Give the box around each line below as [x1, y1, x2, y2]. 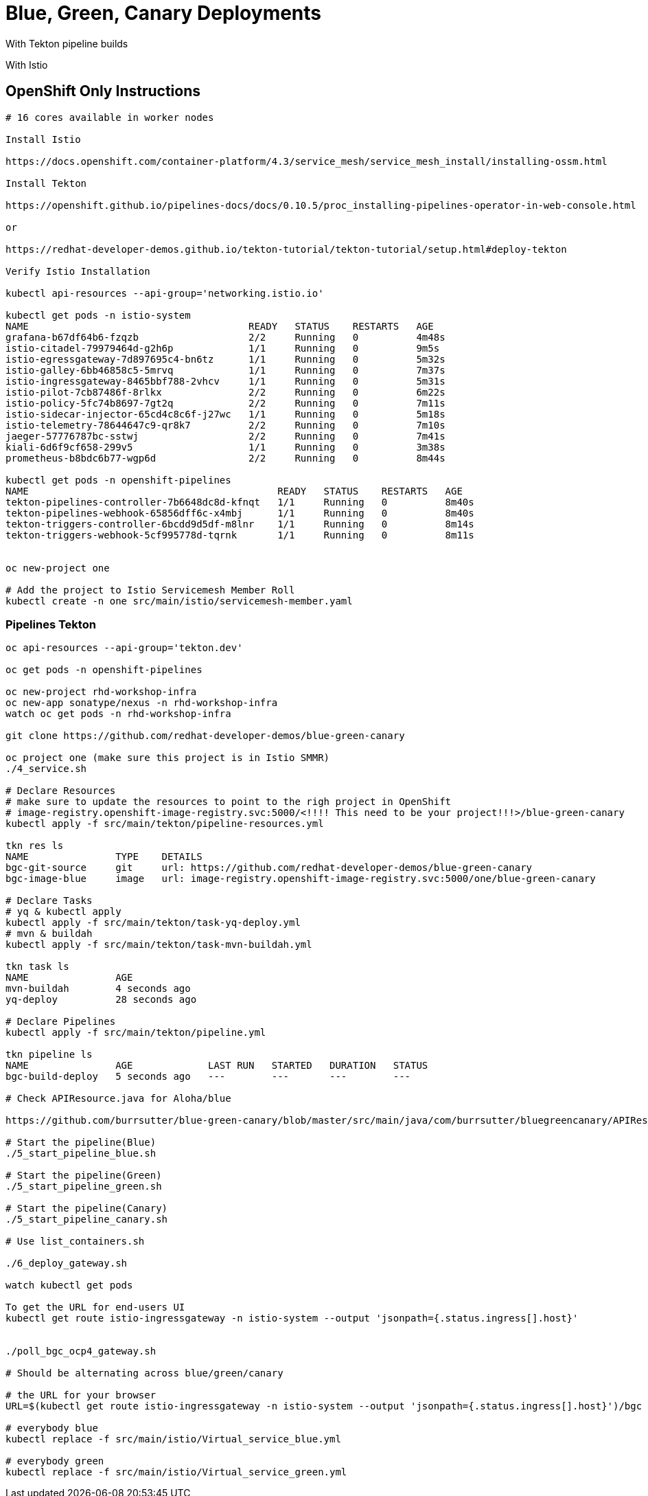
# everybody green [5, 1455, 104, 1467]
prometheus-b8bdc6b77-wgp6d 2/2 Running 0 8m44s [5, 452, 445, 464]
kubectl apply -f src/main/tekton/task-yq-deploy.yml [5, 917, 301, 929]
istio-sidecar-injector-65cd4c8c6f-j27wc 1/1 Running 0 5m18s [5, 408, 445, 420]
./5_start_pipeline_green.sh [5, 1181, 162, 1192]
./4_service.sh [5, 763, 87, 775]
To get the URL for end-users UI [5, 1302, 185, 1313]
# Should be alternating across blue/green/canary [5, 1368, 283, 1379]
